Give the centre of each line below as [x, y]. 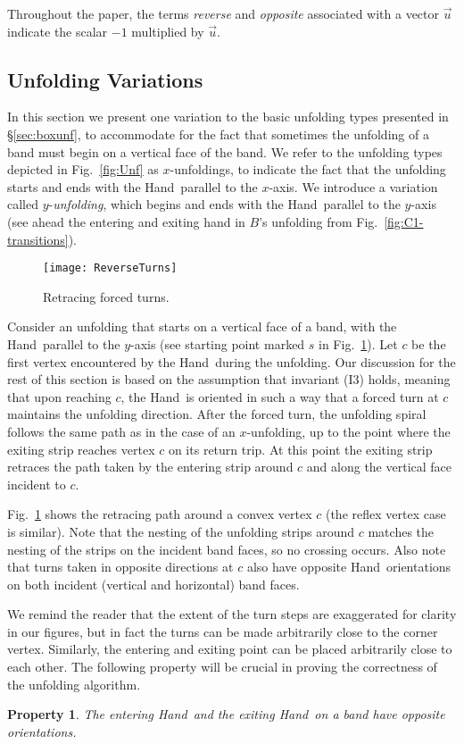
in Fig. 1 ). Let [358, 343]
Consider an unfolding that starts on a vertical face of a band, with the [202, 326]
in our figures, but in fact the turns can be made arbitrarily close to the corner [223, 631]
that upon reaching [59, 396]
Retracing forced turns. [106, 296]
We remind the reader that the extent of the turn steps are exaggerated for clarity [232, 614]
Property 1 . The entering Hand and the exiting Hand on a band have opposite [226, 714]
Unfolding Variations [105, 79]
